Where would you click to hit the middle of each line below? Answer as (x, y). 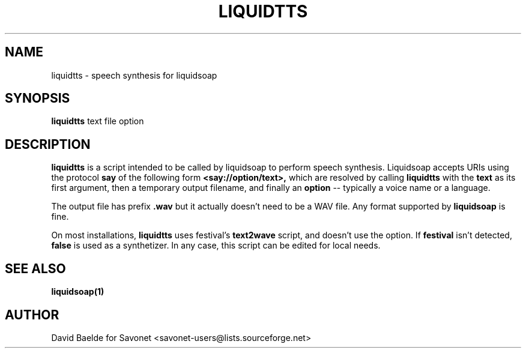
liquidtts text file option (98, 121)
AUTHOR (32, 315)
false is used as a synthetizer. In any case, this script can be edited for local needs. (216, 246)
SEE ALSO (35, 268)
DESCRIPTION (48, 144)
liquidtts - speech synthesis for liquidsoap (134, 75)
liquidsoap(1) (78, 292)
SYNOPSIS (38, 98)
